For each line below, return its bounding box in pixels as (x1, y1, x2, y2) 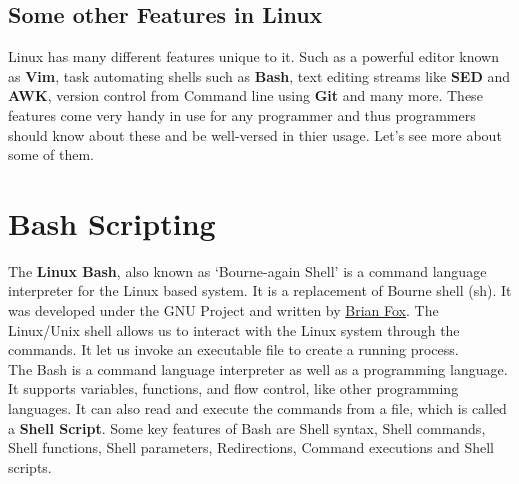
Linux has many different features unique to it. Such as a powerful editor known (8, 46, 499, 67)
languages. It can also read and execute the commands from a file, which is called (8, 398, 507, 419)
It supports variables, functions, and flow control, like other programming (8, 378, 459, 399)
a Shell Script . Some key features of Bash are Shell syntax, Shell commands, (8, 417, 486, 438)
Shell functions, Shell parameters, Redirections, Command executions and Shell (8, 437, 494, 458)
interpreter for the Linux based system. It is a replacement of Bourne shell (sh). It (8, 280, 512, 301)
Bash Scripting (8, 202, 216, 243)
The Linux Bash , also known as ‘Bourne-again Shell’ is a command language (8, 260, 487, 281)
